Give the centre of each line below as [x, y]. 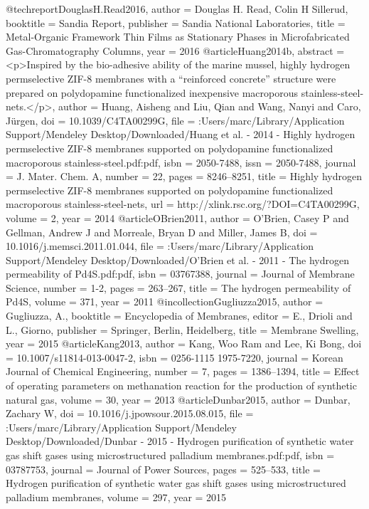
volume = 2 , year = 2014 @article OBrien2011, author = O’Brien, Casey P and [177, 217]
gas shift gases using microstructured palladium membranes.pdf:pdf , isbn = [170, 455]
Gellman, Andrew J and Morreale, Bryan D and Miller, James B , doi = [162, 232]
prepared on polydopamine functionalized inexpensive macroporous [152, 92]
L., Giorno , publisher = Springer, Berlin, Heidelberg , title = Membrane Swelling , [182, 329]
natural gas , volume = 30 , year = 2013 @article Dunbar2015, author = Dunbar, [178, 399]
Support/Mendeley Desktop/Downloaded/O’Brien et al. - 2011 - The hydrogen [178, 259]
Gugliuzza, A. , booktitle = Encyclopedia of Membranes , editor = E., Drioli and [179, 316]
